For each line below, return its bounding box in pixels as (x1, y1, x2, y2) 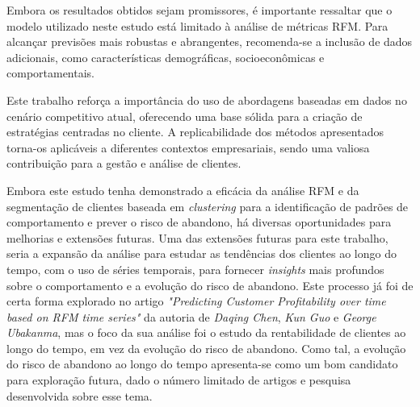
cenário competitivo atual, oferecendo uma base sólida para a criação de (6, 107, 363, 124)
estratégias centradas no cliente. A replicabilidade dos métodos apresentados (6, 123, 384, 140)
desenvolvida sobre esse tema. (6, 387, 153, 404)
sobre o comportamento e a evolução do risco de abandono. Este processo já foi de (6, 276, 414, 293)
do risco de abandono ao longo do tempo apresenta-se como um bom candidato (6, 355, 398, 372)
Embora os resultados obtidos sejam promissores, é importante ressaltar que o (6, 2, 393, 18)
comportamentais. (6, 64, 95, 81)
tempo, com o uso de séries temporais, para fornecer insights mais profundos (6, 260, 384, 277)
